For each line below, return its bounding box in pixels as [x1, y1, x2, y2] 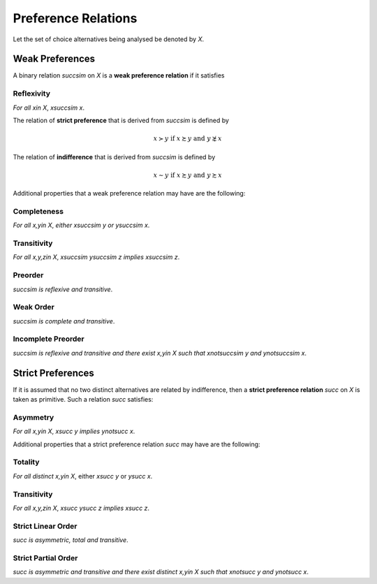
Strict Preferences [13, 367, 94, 379]
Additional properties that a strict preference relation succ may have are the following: [13, 440, 261, 448]
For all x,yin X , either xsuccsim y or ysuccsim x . [13, 221, 150, 230]
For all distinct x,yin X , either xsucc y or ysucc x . [13, 472, 153, 480]
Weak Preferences [13, 53, 96, 65]
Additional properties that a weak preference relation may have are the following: [13, 189, 246, 198]
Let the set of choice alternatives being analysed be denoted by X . [13, 35, 205, 43]
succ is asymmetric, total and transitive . [13, 536, 128, 544]
